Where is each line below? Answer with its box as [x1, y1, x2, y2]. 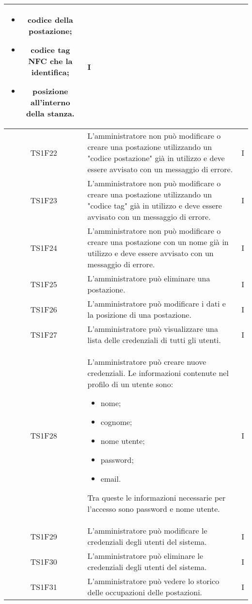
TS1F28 [30, 429, 57, 441]
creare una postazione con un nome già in [87, 236, 229, 247]
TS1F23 [30, 194, 57, 206]
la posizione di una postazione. [87, 309, 191, 320]
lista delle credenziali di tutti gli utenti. [87, 334, 221, 345]
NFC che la [28, 55, 73, 66]
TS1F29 [30, 530, 57, 542]
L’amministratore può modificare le [87, 525, 207, 536]
